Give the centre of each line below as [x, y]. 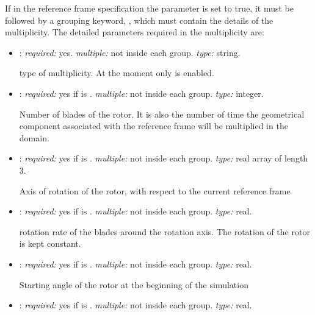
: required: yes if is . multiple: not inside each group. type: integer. [141, 93]
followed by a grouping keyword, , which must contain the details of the [139, 20]
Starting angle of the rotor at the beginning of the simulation [134, 284]
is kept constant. [50, 243]
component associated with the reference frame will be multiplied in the [154, 126]
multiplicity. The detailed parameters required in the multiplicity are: [135, 32]
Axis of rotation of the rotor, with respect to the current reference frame [155, 190]
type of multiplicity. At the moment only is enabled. [117, 73]
